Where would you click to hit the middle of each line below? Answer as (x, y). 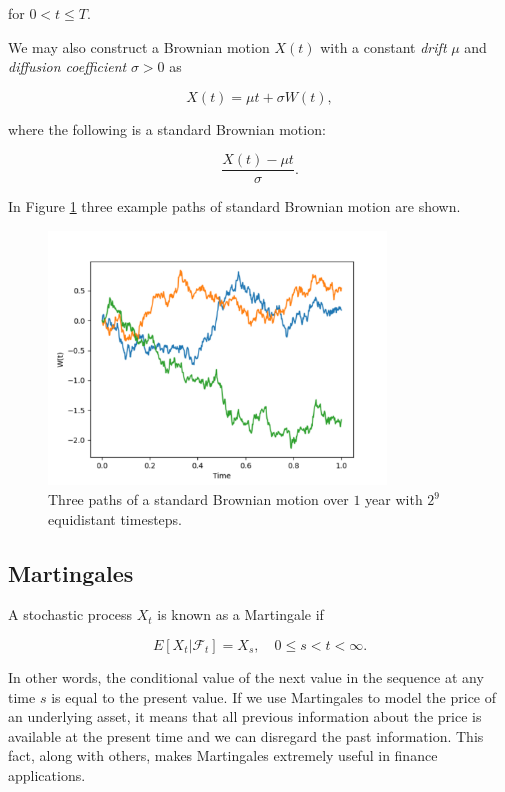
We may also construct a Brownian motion (139, 46)
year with (394, 499)
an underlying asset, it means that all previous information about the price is (245, 716)
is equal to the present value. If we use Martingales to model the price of (274, 696)
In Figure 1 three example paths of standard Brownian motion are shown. (234, 206)
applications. (47, 774)
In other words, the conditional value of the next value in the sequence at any (246, 677)
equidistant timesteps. (115, 518)
